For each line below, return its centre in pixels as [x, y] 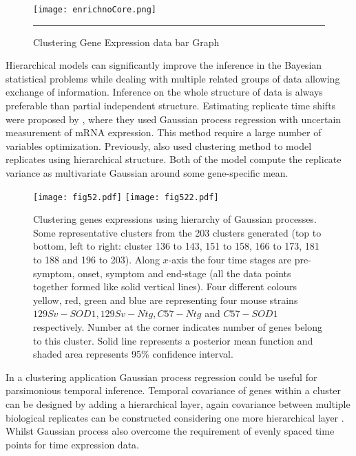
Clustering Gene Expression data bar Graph [126, 42]
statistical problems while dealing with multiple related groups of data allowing [173, 78]
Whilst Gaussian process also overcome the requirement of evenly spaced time [170, 431]
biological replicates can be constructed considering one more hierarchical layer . [175, 417]
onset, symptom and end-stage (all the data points [185, 273]
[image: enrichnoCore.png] [95, 10]
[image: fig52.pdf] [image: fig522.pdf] [126, 197]
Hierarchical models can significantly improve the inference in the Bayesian [164, 65]
